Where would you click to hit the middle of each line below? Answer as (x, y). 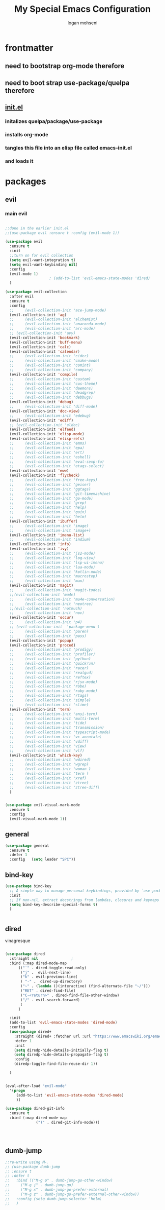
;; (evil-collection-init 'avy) (43, 333)
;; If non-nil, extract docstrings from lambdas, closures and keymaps (84, 900)
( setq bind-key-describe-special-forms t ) (54, 905)
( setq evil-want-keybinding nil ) (44, 265)
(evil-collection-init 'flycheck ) (45, 475)
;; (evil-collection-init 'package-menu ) (55, 627)
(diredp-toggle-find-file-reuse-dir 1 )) (56, 1064)
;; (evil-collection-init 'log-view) (53, 558)
